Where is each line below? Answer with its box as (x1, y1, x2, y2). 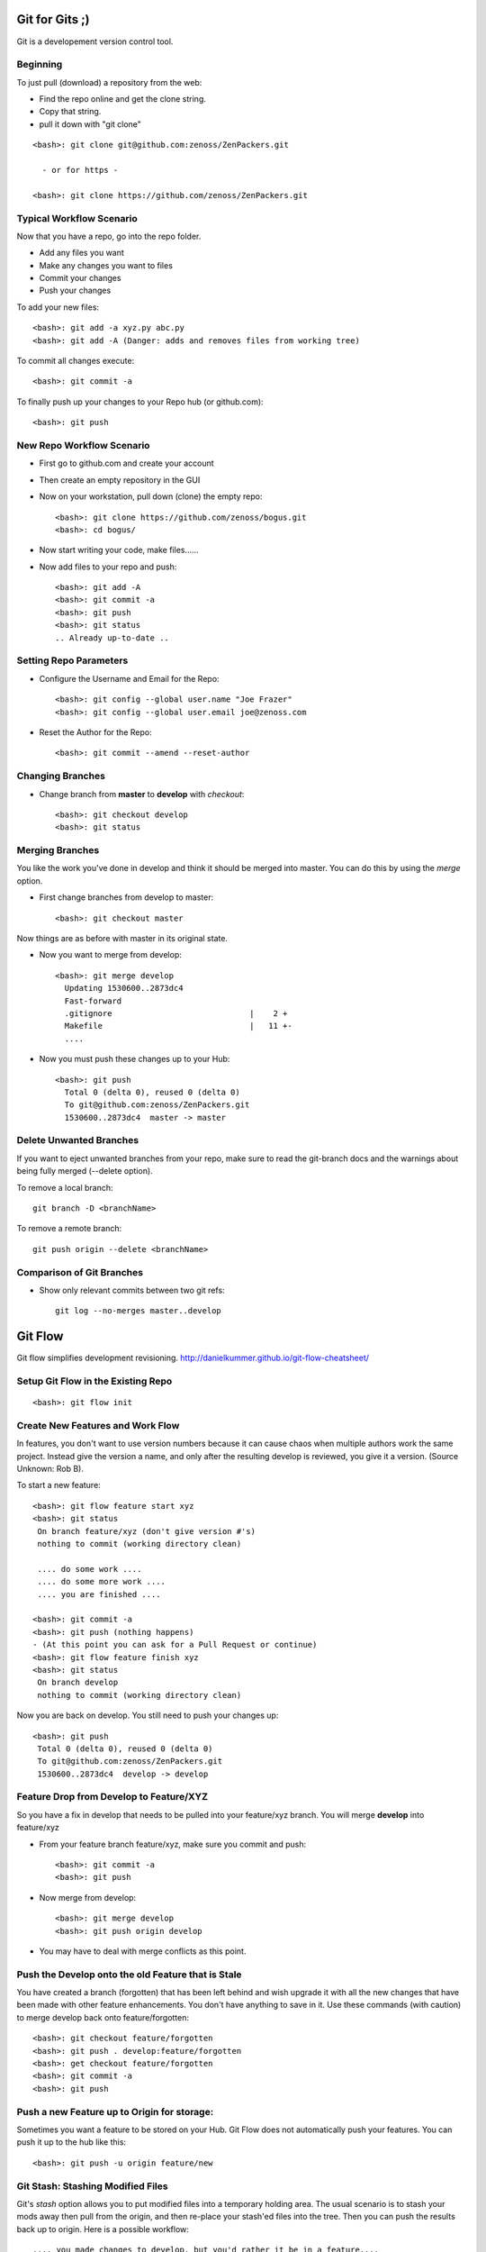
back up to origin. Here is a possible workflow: (16, 2223, 189, 2234)
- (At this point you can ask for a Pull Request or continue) (32, 1639, 318, 1650)
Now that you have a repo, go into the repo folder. (16, 231, 202, 241)
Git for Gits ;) (16, 12, 90, 27)
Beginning (16, 59, 63, 71)
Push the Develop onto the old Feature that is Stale (16, 1968, 242, 1981)
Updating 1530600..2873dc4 (64, 983, 184, 994)
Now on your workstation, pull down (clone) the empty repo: (39, 491, 263, 502)
